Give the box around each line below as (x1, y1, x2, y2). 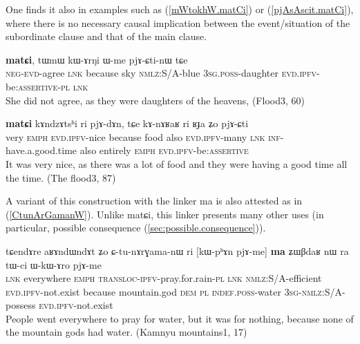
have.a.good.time (6, 143, 77, 157)
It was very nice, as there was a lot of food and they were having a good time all (6, 156, 348, 171)
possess (6, 298, 36, 312)
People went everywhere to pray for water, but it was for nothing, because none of (6, 311, 354, 325)
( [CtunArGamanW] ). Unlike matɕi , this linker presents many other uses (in (6, 207, 324, 221)
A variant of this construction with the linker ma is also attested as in (6, 193, 303, 208)
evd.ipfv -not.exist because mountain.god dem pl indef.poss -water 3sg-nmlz (6, 284, 322, 298)
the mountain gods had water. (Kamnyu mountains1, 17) (6, 325, 247, 339)
